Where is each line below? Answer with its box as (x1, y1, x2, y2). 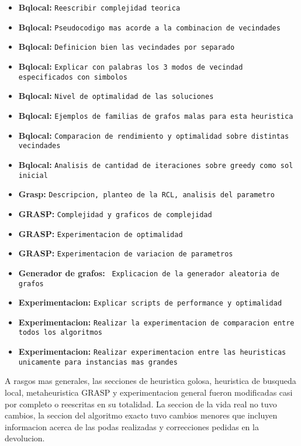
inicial (18, 171, 48, 180)
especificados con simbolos (18, 73, 127, 81)
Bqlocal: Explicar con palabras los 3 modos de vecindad (18, 60, 243, 72)
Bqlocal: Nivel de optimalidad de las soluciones (18, 90, 214, 102)
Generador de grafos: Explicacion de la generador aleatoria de (18, 266, 279, 279)
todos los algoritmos (18, 328, 102, 337)
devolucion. (5, 432, 45, 444)
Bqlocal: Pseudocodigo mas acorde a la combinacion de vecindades (18, 20, 281, 33)
